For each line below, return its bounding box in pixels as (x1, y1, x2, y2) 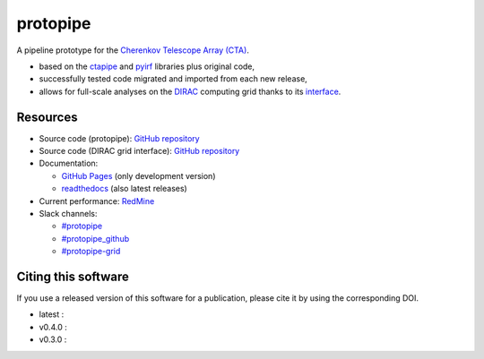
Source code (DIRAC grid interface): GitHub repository (39, 146, 240, 157)
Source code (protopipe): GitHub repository (39, 132, 201, 143)
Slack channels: (39, 208, 98, 218)
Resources (16, 109, 78, 124)
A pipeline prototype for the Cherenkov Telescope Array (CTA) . (16, 45, 250, 56)
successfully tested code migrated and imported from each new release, (39, 73, 308, 84)
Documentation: (39, 158, 99, 169)
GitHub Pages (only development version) (61, 170, 216, 181)
